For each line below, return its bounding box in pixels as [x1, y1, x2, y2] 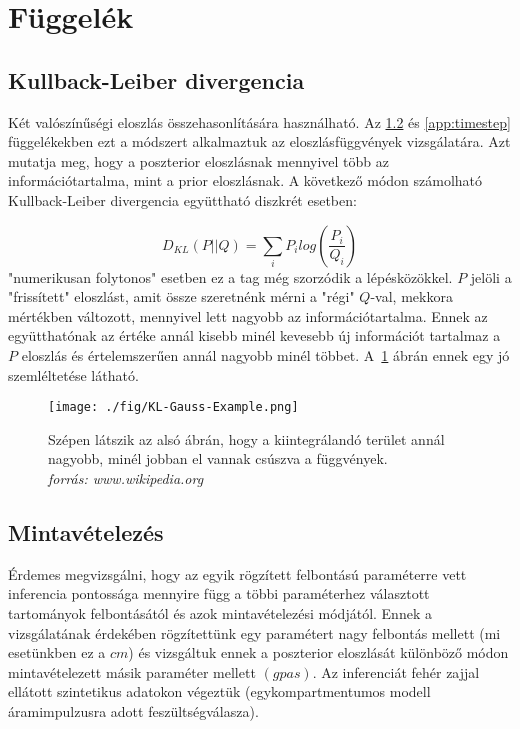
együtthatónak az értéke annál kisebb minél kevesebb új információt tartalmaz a [8, 325, 501, 346]
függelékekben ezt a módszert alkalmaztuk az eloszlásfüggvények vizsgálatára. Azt [8, 131, 511, 152]
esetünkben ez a [8, 642, 106, 663]
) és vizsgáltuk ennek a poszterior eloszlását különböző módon [128, 642, 509, 663]
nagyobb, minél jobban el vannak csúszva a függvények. [48, 448, 388, 469]
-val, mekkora [370, 286, 453, 307]
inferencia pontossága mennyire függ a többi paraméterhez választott [8, 583, 430, 604]
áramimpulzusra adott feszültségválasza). [8, 700, 259, 721]
